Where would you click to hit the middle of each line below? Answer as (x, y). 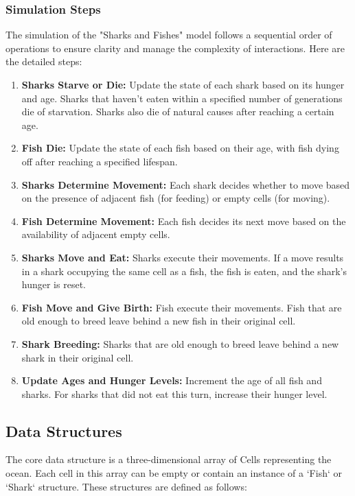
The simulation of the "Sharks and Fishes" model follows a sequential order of (169, 35)
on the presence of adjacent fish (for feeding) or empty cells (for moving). (176, 198)
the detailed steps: (44, 61)
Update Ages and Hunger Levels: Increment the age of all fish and (172, 380)
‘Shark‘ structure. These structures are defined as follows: (126, 486)
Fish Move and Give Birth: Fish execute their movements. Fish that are (182, 307)
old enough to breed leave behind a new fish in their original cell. (159, 321)
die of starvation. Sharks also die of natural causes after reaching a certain (178, 111)
